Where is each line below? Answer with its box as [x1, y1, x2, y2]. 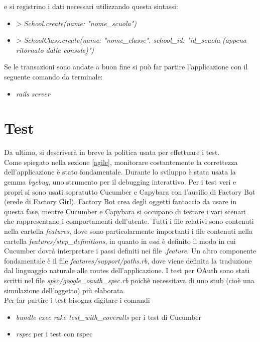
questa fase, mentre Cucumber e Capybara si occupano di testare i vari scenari [4, 206, 246, 216]
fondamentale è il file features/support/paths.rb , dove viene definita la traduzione [4, 255, 252, 266]
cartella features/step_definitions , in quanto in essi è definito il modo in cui [4, 235, 236, 246]
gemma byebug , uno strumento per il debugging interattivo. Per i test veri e [4, 177, 236, 187]
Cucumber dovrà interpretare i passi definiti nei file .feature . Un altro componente [4, 245, 256, 256]
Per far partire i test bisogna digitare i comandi [4, 295, 150, 305]
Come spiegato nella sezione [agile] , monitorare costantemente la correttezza [4, 156, 238, 167]
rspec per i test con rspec [16, 328, 93, 339]
